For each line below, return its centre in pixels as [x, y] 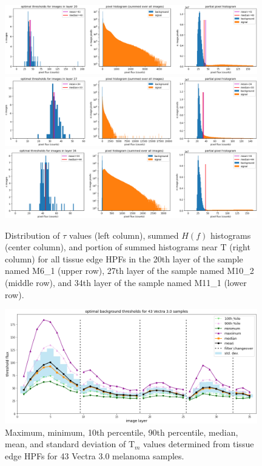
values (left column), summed [124, 235]
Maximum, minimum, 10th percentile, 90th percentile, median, [122, 432]
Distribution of [32, 235]
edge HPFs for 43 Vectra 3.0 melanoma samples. [95, 455]
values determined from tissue [199, 444]
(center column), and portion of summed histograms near [111, 247]
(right [240, 247]
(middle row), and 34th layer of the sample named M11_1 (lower [126, 283]
